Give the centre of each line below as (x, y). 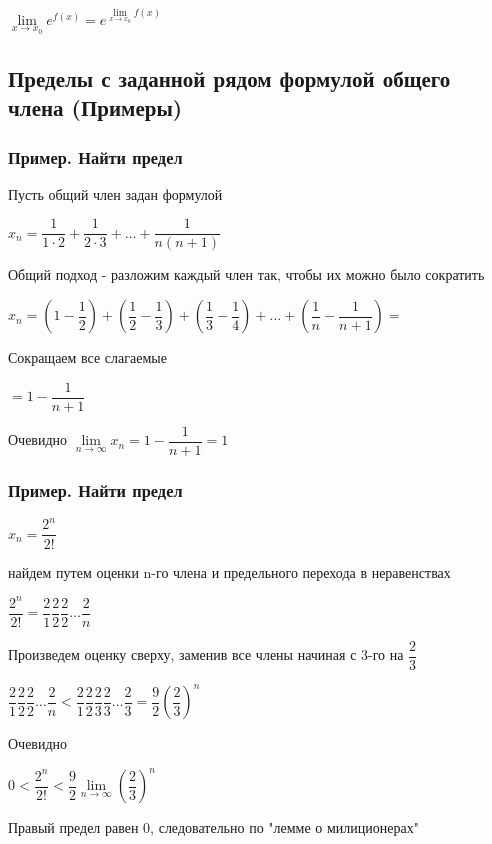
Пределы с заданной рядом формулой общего (229, 77)
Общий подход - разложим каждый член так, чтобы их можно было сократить (246, 274)
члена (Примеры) (95, 107)
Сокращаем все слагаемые (87, 357)
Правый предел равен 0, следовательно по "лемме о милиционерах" (213, 827)
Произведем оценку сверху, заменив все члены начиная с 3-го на (206, 654)
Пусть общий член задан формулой (115, 193)
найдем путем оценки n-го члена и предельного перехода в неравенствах (229, 571)
